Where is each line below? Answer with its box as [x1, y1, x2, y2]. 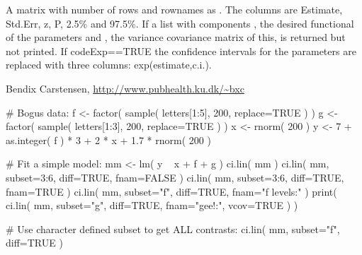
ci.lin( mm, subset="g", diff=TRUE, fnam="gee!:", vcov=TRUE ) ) [6, 198, 298, 213]
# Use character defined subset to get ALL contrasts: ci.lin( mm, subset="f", [6, 221, 340, 236]
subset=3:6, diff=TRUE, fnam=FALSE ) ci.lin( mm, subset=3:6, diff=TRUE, [6, 170, 344, 184]
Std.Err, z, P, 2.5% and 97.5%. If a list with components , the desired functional [6, 16, 354, 30]
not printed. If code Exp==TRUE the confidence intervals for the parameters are [6, 43, 356, 58]
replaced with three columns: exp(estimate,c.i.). [6, 57, 212, 72]
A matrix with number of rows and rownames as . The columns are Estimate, [6, 2, 343, 16]
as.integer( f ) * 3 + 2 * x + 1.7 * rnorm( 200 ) [6, 132, 211, 147]
